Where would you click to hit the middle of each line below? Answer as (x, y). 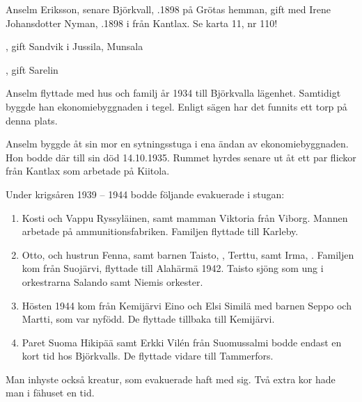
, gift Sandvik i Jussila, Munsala (74, 46)
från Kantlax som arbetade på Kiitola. (88, 171)
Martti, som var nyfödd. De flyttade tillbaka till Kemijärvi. (148, 319)
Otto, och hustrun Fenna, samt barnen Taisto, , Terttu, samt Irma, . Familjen (188, 254)
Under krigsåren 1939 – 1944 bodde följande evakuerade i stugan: (145, 194)
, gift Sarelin (32, 69)
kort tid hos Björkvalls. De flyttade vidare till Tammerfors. (148, 356)
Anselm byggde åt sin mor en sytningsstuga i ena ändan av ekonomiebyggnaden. (177, 144)
